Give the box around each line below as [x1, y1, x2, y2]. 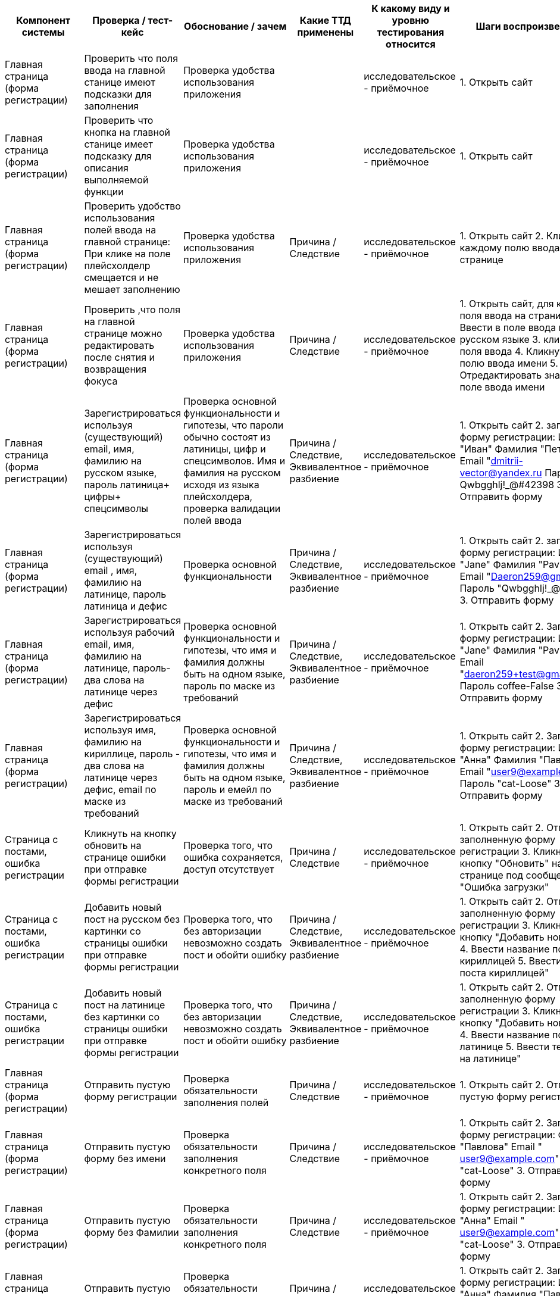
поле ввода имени [459, 381, 545, 393]
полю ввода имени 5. [459, 357, 558, 369]
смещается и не [84, 271, 159, 283]
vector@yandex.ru [459, 467, 542, 479]
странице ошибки [84, 851, 167, 863]
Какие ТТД [299, 14, 352, 26]
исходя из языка [183, 479, 259, 491]
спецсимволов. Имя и [183, 455, 286, 467]
